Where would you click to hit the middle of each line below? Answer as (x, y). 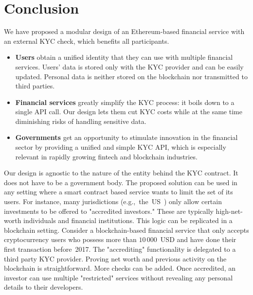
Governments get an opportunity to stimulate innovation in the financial (126, 137)
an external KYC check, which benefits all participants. (87, 41)
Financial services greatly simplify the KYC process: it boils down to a (125, 102)
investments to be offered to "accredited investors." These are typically (109, 211)
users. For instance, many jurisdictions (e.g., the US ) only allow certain (113, 201)
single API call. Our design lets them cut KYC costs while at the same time (129, 112)
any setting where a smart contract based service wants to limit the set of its (118, 192)
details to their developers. (44, 287)
